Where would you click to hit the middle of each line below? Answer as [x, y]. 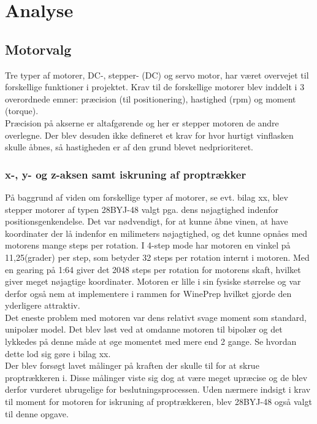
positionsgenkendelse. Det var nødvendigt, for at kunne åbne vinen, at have [147, 221]
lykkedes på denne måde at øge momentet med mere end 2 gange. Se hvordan [151, 341]
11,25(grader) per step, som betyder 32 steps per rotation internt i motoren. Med [157, 257]
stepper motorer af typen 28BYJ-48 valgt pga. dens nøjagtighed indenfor [142, 209]
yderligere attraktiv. [43, 305]
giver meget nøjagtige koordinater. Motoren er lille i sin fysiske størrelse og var [153, 281]
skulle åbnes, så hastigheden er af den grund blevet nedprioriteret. [129, 147]
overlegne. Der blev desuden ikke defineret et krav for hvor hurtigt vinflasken [149, 135]
